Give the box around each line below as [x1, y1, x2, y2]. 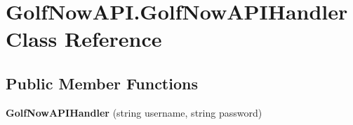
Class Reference [6, 24, 162, 53]
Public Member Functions [6, 72, 198, 94]
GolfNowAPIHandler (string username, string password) [6, 105, 262, 119]
